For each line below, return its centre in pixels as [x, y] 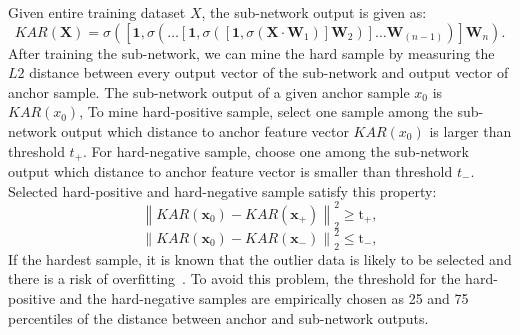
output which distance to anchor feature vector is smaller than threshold [230, 171]
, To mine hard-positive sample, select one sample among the [266, 111]
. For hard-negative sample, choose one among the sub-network [276, 150]
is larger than [470, 130]
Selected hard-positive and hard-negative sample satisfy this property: [222, 190]
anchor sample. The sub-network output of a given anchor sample [209, 91]
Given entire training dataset [97, 12]
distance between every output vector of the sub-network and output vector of [269, 72]
